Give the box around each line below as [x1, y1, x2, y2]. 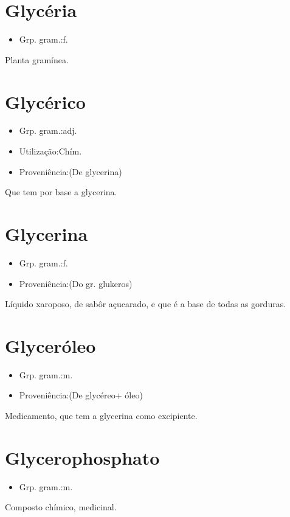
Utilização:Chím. [19, 145, 82, 158]
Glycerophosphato [5, 445, 160, 470]
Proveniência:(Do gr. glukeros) [19, 277, 133, 290]
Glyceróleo [5, 333, 96, 358]
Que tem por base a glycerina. [5, 186, 117, 198]
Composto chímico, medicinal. [5, 501, 117, 513]
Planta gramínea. [5, 53, 69, 66]
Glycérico [5, 89, 86, 114]
